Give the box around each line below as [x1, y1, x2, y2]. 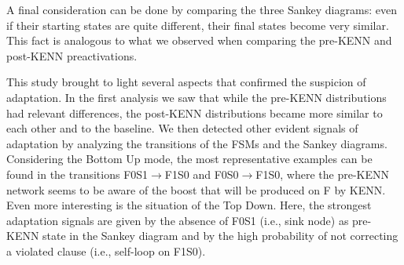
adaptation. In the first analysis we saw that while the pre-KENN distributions [6, 89, 387, 105]
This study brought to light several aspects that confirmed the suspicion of [6, 74, 366, 90]
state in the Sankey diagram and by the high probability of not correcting [42, 227, 398, 244]
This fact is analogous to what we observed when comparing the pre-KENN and [6, 32, 392, 49]
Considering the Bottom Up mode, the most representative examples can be [6, 151, 373, 167]
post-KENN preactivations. [6, 47, 138, 64]
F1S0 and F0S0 [164, 165, 239, 182]
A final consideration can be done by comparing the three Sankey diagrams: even [6, 2, 397, 17]
